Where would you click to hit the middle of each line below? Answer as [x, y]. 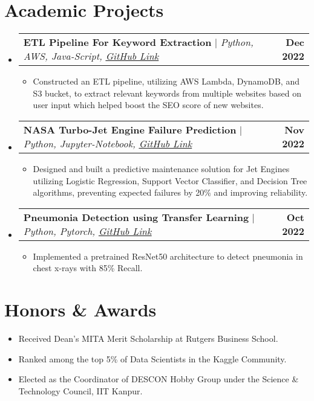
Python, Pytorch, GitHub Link [87, 231]
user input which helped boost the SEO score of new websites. [148, 105]
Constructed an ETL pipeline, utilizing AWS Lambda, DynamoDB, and [166, 81]
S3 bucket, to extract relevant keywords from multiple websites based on [167, 93]
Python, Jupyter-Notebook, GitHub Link [108, 143]
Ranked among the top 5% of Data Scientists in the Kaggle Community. [152, 358]
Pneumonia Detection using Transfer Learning [136, 217]
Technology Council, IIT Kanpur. [80, 390]
